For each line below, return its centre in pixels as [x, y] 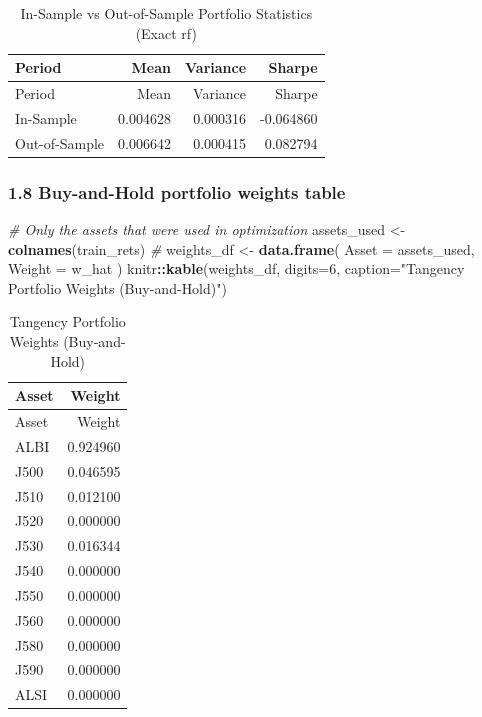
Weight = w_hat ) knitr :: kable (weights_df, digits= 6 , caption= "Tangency [236, 268]
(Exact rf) [166, 32]
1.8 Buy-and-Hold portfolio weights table [177, 191]
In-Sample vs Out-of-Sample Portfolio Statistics [166, 13]
